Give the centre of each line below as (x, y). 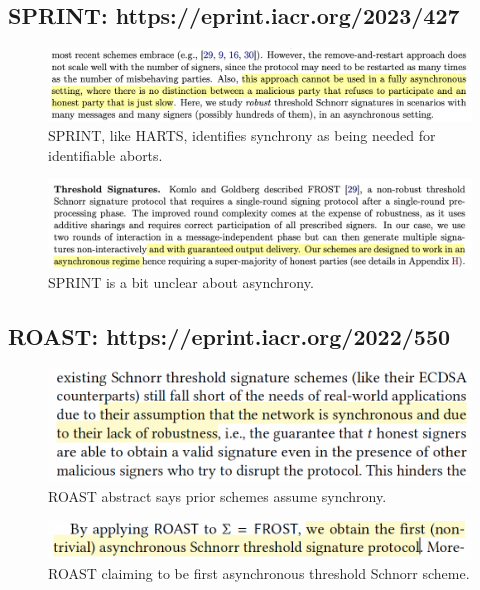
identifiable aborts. (105, 154)
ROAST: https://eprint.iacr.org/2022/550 (229, 336)
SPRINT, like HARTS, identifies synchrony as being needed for (242, 135)
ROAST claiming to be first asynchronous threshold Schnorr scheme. (259, 572)
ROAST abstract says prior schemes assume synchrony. (217, 496)
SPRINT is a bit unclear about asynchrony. (181, 282)
